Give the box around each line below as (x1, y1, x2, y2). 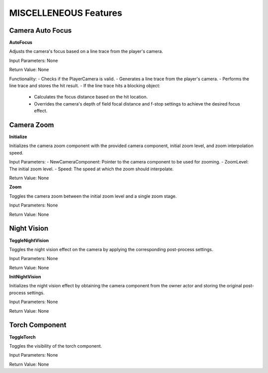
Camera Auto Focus (9, 26, 72, 35)
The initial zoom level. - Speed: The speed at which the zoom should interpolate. (9, 166, 174, 172)
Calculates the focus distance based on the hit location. (34, 94, 148, 100)
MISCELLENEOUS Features (9, 7, 123, 18)
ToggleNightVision (9, 237, 49, 243)
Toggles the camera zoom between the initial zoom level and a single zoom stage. (9, 193, 177, 199)
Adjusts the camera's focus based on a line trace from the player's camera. (9, 49, 163, 54)
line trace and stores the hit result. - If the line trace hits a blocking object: (9, 83, 161, 89)
